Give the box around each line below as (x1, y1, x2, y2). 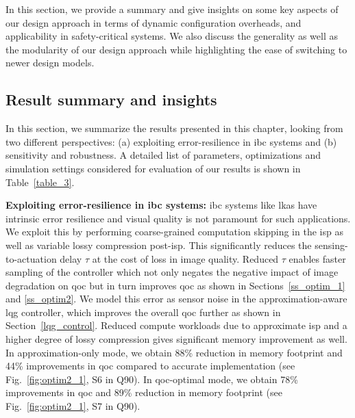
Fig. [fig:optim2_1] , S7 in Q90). (5, 399, 140, 413)
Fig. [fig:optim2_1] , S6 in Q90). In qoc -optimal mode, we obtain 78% (5, 371, 298, 386)
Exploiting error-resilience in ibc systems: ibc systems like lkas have (5, 198, 317, 212)
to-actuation (5, 251, 57, 265)
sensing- (315, 237, 348, 252)
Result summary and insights (5, 89, 217, 110)
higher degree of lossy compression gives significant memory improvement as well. (5, 332, 347, 346)
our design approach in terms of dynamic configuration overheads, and (5, 15, 302, 29)
